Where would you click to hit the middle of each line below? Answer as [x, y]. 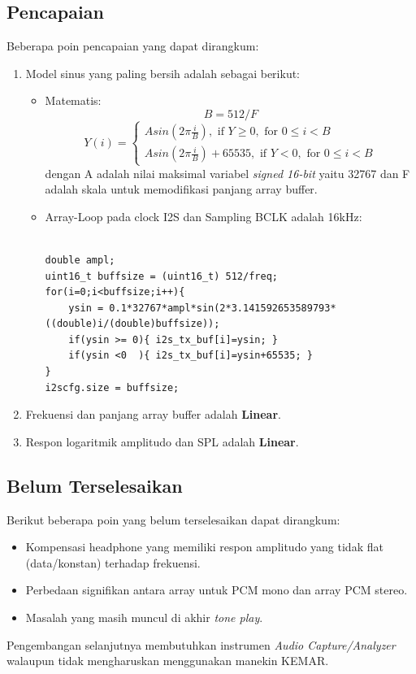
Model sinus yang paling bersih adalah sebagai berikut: [163, 73]
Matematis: [73, 100]
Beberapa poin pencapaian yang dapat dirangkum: [133, 46]
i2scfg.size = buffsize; [112, 387]
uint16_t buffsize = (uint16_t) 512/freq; [161, 276]
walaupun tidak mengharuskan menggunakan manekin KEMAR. [168, 661]
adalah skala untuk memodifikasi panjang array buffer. [181, 189]
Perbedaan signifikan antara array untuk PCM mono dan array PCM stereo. [217, 590]
